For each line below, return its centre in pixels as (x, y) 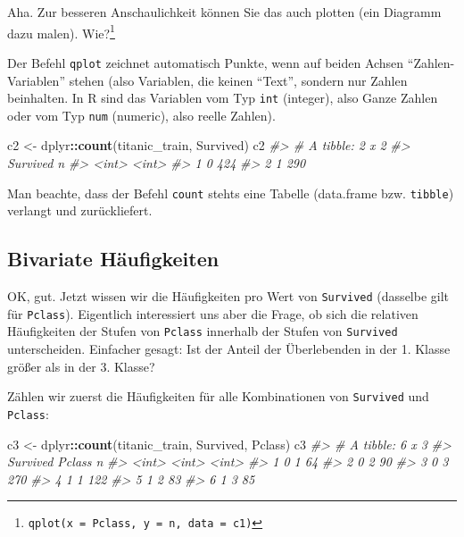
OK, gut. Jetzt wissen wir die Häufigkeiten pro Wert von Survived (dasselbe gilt (228, 296)
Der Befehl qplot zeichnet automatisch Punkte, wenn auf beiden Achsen (206, 62)
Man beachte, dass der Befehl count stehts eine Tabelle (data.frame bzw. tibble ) (231, 193)
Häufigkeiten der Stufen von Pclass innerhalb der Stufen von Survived (203, 331)
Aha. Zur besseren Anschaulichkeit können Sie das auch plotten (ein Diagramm (224, 12)
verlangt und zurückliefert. (80, 210)
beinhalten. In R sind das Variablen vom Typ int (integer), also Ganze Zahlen (223, 98)
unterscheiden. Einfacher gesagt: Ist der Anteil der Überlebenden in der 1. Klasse (229, 349)
